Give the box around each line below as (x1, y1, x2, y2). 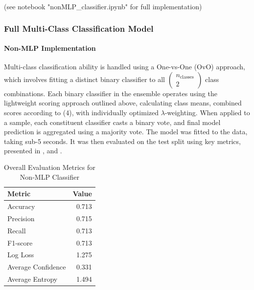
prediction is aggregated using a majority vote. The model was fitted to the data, (4, 126, 248, 137)
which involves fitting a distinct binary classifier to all (4, 74, 165, 84)
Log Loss (7, 249, 34, 260)
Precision (7, 213, 35, 223)
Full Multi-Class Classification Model (4, 22, 154, 34)
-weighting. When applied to (164, 107, 250, 118)
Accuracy (7, 201, 35, 211)
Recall (7, 225, 26, 235)
